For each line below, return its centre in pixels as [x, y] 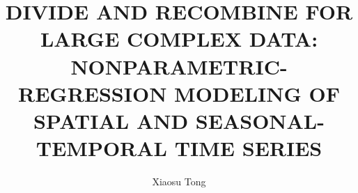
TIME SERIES [248, 148]
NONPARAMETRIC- [179, 66]
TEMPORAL [101, 148]
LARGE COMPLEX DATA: [179, 39]
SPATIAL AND [111, 120]
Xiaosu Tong [179, 182]
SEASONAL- [260, 120]
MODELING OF [257, 93]
